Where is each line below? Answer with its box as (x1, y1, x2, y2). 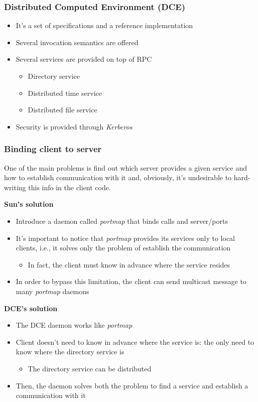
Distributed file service (28, 104, 97, 115)
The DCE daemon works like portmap (16, 320, 133, 330)
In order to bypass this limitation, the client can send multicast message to (16, 276, 246, 287)
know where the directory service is (16, 346, 124, 357)
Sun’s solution (4, 199, 54, 209)
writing (4, 182, 26, 192)
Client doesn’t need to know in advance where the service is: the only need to (16, 336, 254, 347)
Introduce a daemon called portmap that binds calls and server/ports (16, 215, 228, 226)
